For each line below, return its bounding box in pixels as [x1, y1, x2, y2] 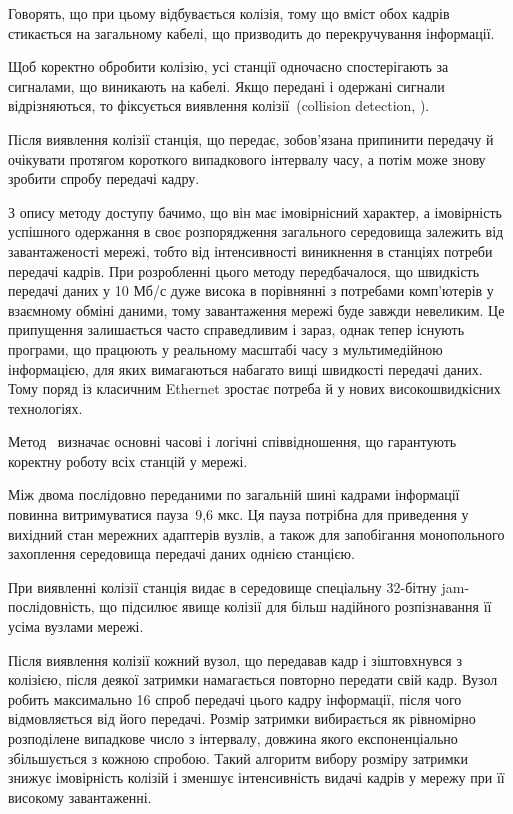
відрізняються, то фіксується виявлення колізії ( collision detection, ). [8, 95, 430, 116]
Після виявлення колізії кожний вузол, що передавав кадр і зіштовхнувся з [8, 649, 462, 670]
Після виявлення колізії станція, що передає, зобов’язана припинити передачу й [8, 128, 494, 149]
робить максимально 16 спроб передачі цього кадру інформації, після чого [8, 688, 462, 709]
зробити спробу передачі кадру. [8, 168, 200, 189]
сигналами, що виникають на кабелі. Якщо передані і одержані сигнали [8, 75, 445, 96]
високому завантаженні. [8, 786, 152, 807]
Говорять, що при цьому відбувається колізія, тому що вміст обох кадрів [8, 3, 450, 23]
